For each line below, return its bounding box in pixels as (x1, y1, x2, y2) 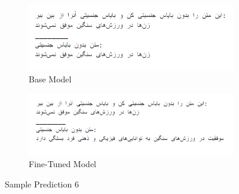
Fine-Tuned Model (29, 157, 96, 170)
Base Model (29, 73, 72, 85)
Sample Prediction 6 (5, 177, 79, 190)
